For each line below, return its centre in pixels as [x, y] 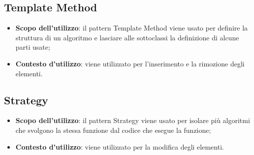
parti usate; [33, 47]
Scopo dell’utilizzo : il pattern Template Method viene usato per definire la [132, 28]
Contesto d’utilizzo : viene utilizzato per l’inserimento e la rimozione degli [130, 63]
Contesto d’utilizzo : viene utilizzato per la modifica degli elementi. [120, 146]
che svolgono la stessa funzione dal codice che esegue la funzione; [113, 130]
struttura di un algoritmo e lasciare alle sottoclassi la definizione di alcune [127, 37]
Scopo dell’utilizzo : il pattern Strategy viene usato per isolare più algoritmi [133, 120]
